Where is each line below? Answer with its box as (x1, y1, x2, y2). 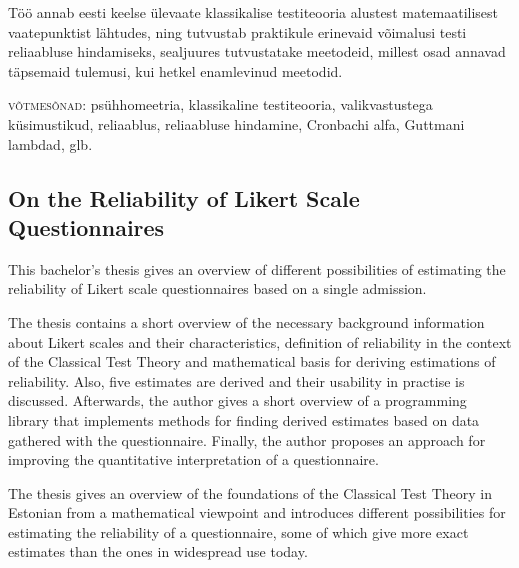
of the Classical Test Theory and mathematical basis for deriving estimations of (8, 351, 496, 372)
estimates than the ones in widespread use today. (8, 541, 308, 562)
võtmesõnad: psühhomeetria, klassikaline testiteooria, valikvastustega (8, 94, 433, 115)
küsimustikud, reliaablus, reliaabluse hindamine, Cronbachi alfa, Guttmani (8, 113, 465, 134)
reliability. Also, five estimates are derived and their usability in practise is (8, 370, 465, 391)
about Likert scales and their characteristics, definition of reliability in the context (8, 331, 512, 352)
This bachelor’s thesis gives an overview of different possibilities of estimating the (8, 258, 506, 279)
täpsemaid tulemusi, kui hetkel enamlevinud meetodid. (8, 60, 343, 81)
